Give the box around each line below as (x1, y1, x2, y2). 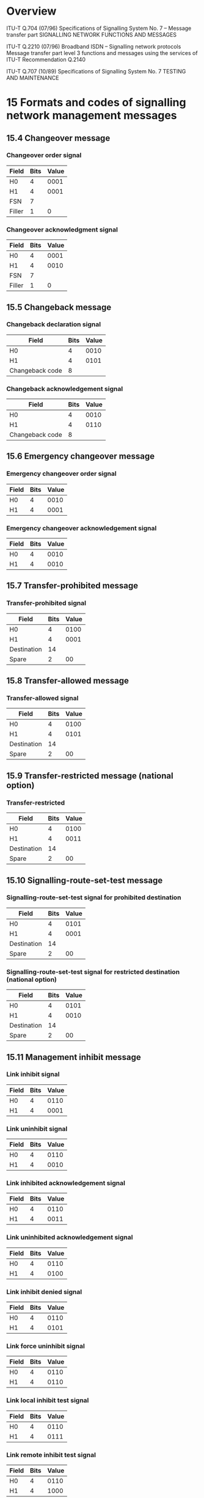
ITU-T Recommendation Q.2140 (6, 56, 86, 63)
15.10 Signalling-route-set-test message (6, 875, 163, 885)
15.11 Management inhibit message (6, 1052, 142, 1062)
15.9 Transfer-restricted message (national (6, 770, 173, 781)
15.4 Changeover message (6, 133, 111, 143)
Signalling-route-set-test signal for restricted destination (6, 967, 180, 976)
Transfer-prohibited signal (6, 599, 87, 607)
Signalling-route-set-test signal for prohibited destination (6, 893, 181, 902)
